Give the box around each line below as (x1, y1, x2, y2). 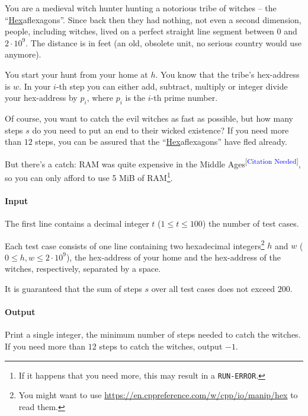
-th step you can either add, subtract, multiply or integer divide (56, 80, 288, 92)
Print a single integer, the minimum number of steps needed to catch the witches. (5, 328, 301, 341)
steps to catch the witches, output (99, 340, 223, 353)
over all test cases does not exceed (151, 282, 275, 295)
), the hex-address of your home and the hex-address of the (66, 250, 281, 263)
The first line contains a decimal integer (5, 217, 149, 230)
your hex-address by (5, 91, 78, 104)
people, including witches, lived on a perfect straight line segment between (5, 25, 274, 37)
